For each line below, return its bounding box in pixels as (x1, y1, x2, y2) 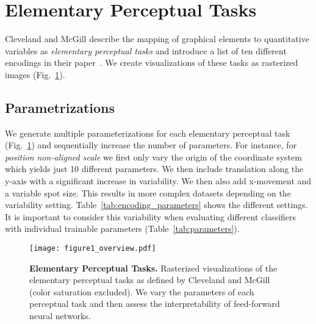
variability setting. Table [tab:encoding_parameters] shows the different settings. (5, 198, 308, 211)
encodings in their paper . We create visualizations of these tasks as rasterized (5, 56, 298, 69)
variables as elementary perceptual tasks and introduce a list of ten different (5, 44, 287, 57)
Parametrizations (5, 98, 115, 117)
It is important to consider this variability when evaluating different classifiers (5, 210, 296, 223)
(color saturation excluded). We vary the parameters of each (29, 285, 254, 298)
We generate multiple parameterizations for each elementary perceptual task (5, 126, 290, 139)
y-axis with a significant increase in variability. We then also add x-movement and (5, 175, 312, 187)
